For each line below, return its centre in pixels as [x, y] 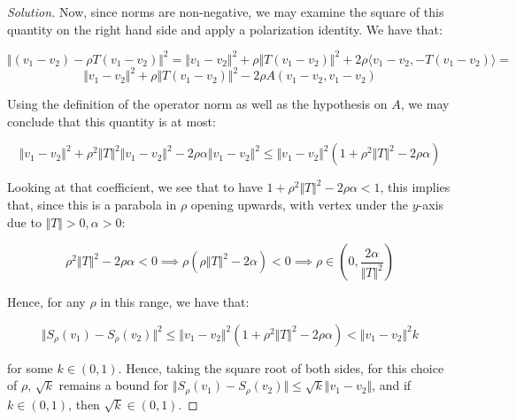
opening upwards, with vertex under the [300, 204]
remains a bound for [114, 385]
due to [24, 221]
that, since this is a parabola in [92, 204]
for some [30, 367]
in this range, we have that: [175, 302]
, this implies [415, 187]
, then [84, 404]
